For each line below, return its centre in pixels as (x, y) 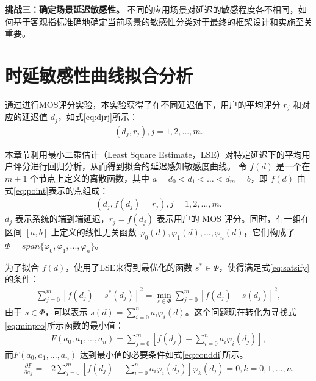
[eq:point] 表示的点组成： (61, 190)
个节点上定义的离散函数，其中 (90, 178)
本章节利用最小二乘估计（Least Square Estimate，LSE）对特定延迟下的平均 (153, 154)
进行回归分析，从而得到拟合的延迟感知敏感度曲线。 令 (138, 166)
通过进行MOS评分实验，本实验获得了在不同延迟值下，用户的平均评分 (143, 104)
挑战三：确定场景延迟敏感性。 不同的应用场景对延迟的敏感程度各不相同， (152, 9)
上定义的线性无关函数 (94, 232)
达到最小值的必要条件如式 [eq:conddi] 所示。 (164, 354)
